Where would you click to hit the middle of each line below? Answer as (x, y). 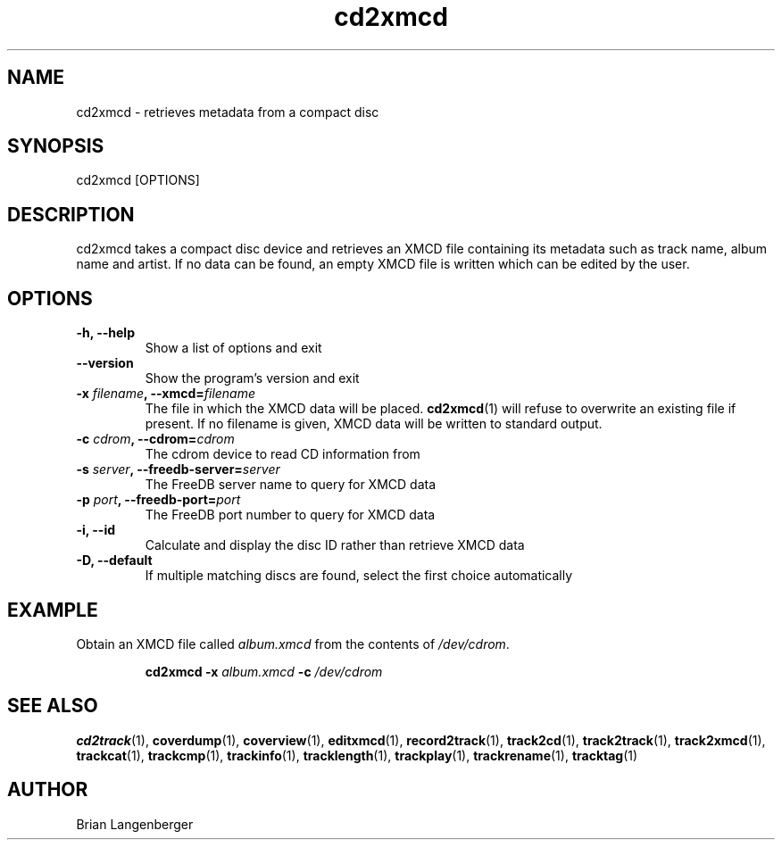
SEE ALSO (53, 706)
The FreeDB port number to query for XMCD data (290, 515)
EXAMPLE (53, 610)
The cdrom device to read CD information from (283, 454)
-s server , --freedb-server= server (178, 469)
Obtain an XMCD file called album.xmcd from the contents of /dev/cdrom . (293, 644)
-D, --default (114, 561)
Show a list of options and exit (233, 348)
